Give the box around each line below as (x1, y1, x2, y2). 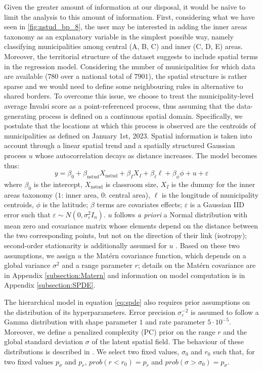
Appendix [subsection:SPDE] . (4, 280, 96, 290)
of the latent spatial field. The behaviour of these (92, 336, 244, 347)
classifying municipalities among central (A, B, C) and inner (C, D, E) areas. (4, 41, 243, 52)
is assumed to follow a (191, 306, 259, 317)
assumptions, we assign (4, 250, 75, 260)
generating (4, 110, 36, 121)
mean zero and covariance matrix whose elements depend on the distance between (4, 220, 258, 230)
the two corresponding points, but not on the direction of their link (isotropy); (4, 230, 247, 241)
